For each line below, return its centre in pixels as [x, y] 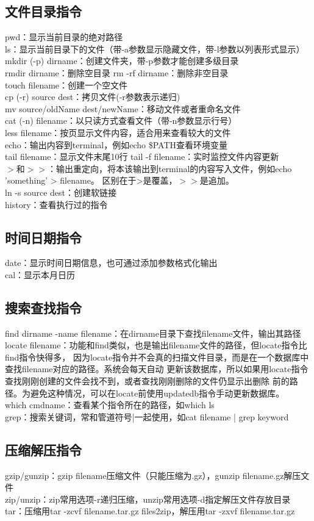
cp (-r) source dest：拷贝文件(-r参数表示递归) [93, 97]
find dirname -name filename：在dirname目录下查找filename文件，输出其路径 [153, 333]
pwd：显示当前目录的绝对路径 [64, 37]
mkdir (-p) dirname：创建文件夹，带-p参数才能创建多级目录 [122, 61]
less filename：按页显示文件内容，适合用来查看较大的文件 [118, 132]
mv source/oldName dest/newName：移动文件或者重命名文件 [123, 108]
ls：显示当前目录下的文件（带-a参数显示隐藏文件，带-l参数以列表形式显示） [155, 49]
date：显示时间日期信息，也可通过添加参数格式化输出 [111, 263]
